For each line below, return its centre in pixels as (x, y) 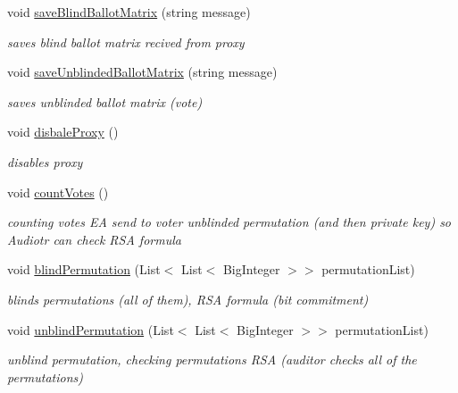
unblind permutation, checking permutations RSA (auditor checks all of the (212, 360)
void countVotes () (58, 192)
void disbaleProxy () (63, 132)
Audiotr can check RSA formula (94, 239)
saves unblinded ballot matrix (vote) (105, 101)
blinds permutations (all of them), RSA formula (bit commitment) (188, 299)
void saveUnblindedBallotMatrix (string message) (142, 72)
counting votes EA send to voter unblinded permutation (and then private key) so (229, 222)
